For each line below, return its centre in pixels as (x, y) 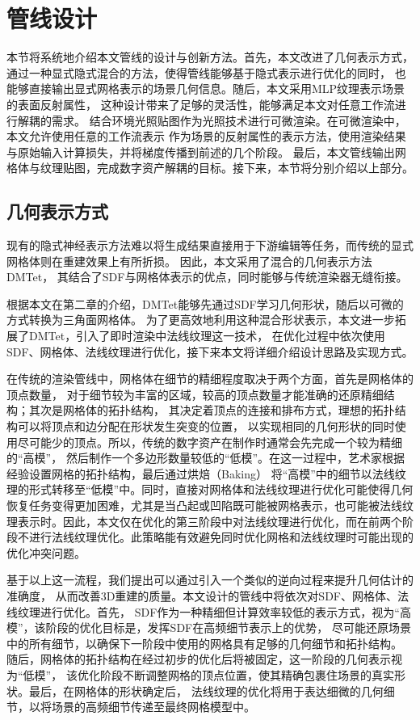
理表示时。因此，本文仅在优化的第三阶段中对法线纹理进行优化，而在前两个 (204, 521)
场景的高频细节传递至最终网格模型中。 (153, 707)
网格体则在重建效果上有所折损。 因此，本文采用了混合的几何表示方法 (189, 261)
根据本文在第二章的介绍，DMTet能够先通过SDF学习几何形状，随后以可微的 (205, 303)
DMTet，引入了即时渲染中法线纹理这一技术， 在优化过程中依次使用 (207, 336)
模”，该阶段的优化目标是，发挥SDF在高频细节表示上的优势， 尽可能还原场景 (209, 627)
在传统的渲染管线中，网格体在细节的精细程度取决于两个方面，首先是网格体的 (210, 379)
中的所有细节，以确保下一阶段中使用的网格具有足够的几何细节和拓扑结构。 (204, 643)
